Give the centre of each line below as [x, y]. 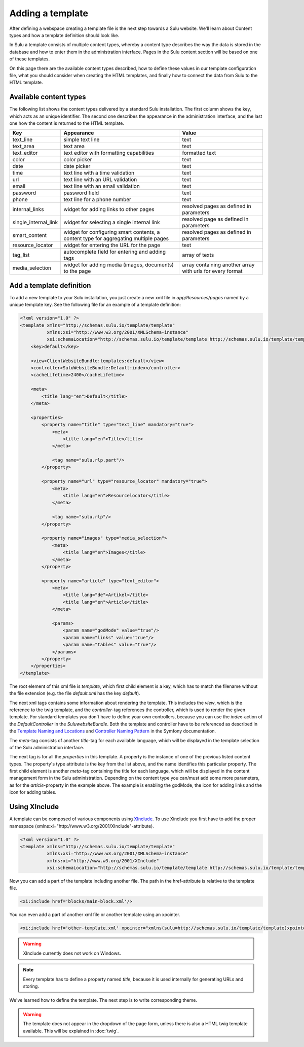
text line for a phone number [98, 199]
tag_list [21, 255]
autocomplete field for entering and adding [115, 252]
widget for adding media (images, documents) [119, 265]
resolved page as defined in [215, 219]
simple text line [82, 139]
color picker [78, 160]
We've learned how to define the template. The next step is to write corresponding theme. [103, 1000]
